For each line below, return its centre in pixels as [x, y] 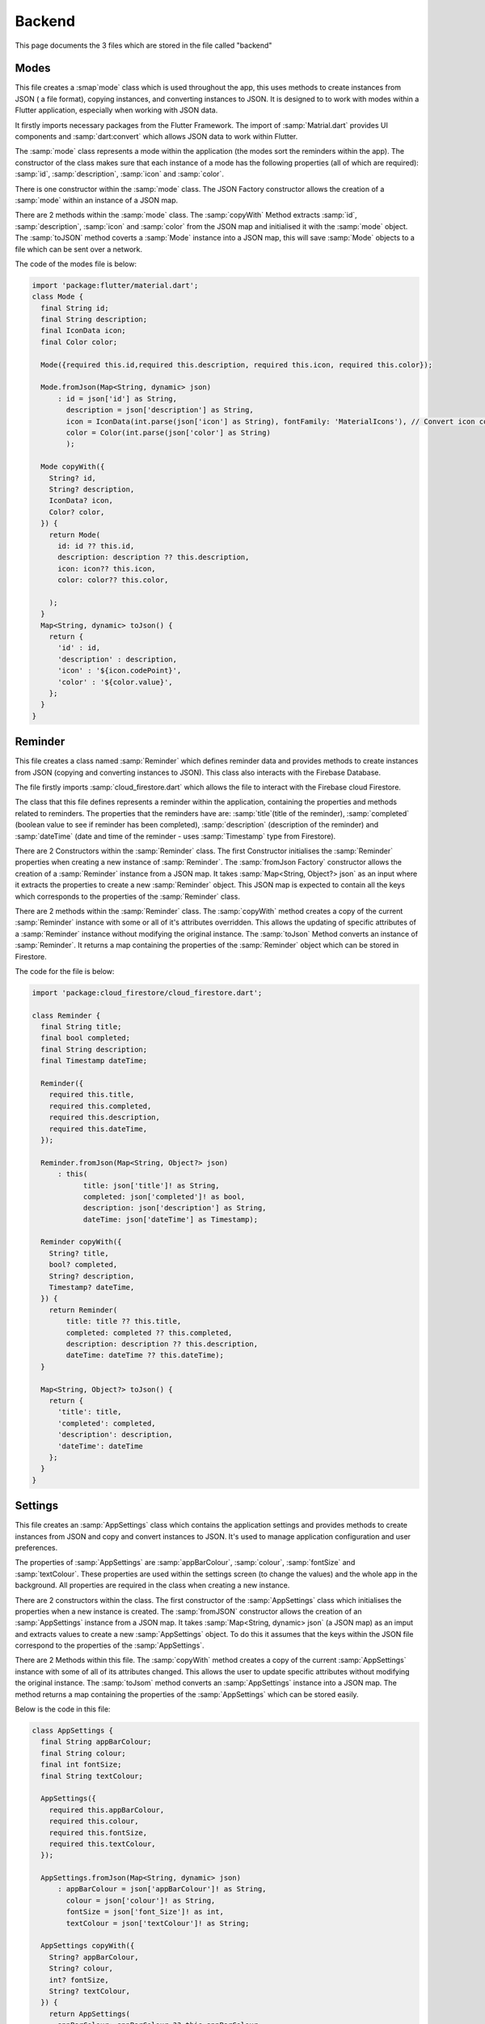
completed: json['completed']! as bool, [164, 1197]
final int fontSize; [81, 1765]
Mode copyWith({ [73, 467]
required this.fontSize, [98, 1833]
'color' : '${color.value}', [115, 682]
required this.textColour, [103, 1843]
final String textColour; [92, 1776]
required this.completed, [100, 1106]
